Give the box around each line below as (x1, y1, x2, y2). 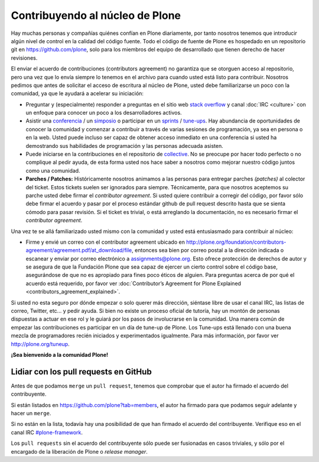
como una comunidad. (25, 167, 80, 174)
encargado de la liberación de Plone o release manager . (11, 448, 148, 455)
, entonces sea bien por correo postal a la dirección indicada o (132, 247, 284, 254)
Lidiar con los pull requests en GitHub (11, 367, 152, 377)
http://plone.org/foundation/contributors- (186, 238, 287, 245)
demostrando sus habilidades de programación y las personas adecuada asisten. (25, 142, 224, 149)
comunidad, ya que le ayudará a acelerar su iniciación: (11, 90, 144, 97)
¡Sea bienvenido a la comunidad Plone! (11, 351, 109, 358)
